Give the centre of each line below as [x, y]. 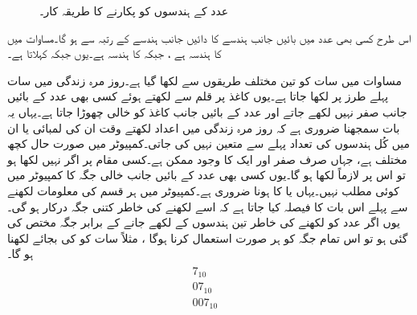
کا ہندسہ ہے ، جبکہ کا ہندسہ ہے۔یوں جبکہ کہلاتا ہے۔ [114, 53]
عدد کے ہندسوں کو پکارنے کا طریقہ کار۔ [134, 10]
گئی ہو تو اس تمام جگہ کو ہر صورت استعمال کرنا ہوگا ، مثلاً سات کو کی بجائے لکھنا [208, 237]
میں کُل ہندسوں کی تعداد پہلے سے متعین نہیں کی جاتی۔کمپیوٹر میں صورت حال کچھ [209, 143]
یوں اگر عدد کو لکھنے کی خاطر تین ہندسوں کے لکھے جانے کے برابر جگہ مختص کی [204, 222]
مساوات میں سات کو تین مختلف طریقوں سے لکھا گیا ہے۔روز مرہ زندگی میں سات [205, 80]
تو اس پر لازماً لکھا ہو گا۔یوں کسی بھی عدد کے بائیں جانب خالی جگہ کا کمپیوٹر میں [206, 175]
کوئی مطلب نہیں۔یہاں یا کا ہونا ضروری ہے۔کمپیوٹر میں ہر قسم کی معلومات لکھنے [203, 190]
